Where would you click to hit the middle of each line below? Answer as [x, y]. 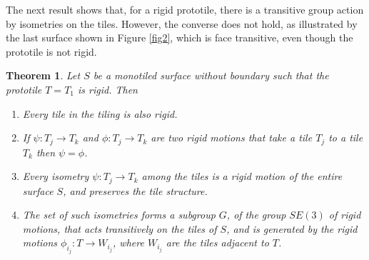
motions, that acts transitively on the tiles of [120, 228]
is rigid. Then [108, 89]
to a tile [346, 137]
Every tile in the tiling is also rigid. [100, 113]
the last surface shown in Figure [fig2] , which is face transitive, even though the [180, 37]
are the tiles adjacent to [217, 242]
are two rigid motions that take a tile [232, 137]
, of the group [256, 215]
